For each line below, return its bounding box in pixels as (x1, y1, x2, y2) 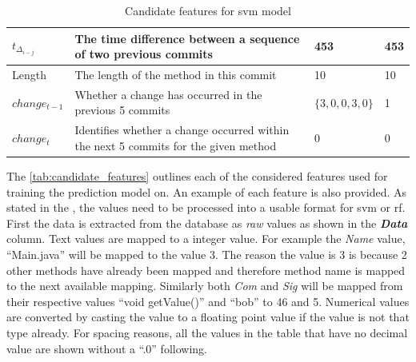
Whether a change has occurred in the (74, 86, 262, 102)
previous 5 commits (74, 101, 170, 118)
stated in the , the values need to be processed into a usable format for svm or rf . (6, 199, 406, 216)
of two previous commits (74, 46, 213, 62)
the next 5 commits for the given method (74, 137, 277, 153)
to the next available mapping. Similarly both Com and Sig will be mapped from (6, 277, 403, 294)
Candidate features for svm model (125, 2, 291, 18)
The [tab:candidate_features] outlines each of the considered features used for (6, 168, 388, 184)
